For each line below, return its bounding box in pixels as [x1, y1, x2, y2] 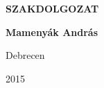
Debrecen [6, 48, 45, 62]
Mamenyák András [6, 24, 98, 39]
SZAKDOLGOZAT [6, 1, 99, 15]
